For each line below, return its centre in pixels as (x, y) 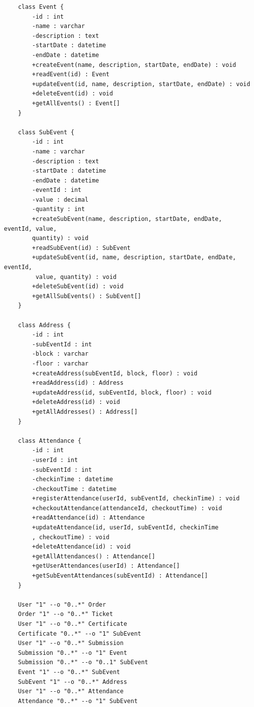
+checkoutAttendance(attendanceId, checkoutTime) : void (127, 508)
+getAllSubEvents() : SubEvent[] (87, 296)
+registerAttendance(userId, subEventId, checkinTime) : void (136, 499)
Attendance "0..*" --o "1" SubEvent (78, 701)
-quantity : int (58, 209)
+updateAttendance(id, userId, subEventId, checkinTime (125, 528)
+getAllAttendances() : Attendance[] (94, 556)
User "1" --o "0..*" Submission (71, 643)
